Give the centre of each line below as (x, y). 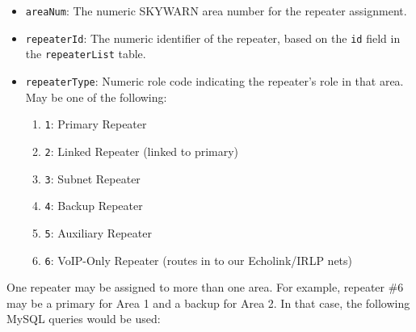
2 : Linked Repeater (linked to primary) (142, 151)
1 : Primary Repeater (96, 124)
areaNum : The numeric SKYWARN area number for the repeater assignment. (216, 11)
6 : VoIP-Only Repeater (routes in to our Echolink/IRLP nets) (199, 260)
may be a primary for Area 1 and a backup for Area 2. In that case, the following (208, 303)
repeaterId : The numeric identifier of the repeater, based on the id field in (213, 38)
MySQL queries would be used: (84, 319)
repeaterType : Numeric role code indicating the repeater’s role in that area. (214, 80)
